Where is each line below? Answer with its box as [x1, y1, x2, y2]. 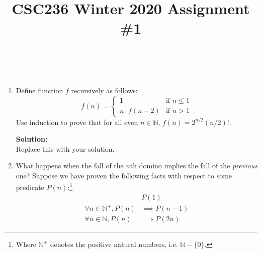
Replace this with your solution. [16, 143, 115, 154]
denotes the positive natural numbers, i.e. [50, 239, 178, 249]
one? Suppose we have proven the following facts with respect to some [16, 170, 232, 180]
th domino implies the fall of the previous [130, 160, 257, 171]
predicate [16, 182, 44, 193]
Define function [16, 85, 63, 95]
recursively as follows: [71, 85, 138, 95]
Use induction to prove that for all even [16, 116, 138, 127]
